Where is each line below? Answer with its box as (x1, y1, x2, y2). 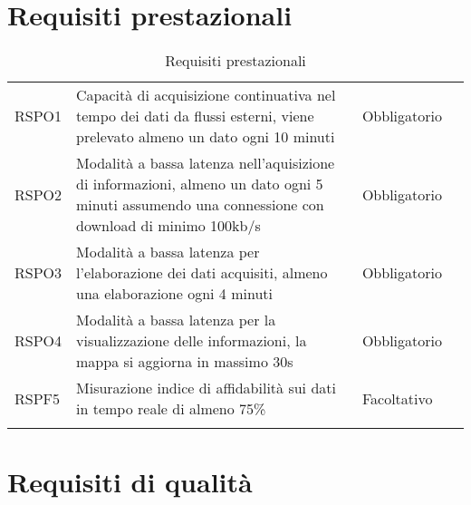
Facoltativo (361, 387, 433, 409)
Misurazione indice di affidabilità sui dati (76, 377, 336, 399)
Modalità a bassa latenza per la (76, 309, 276, 331)
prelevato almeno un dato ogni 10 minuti (76, 126, 335, 148)
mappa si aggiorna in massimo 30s (76, 351, 293, 373)
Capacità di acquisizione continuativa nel (76, 84, 336, 106)
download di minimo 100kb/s (76, 215, 261, 237)
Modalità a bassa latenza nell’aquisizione (76, 152, 335, 174)
